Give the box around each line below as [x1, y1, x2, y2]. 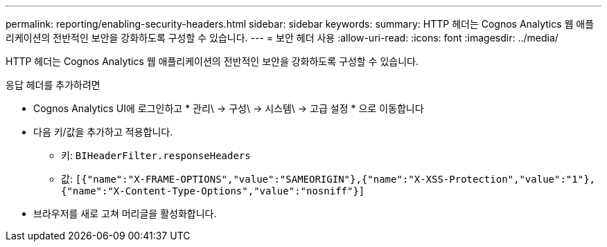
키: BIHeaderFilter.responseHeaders [61, 149, 251, 161]
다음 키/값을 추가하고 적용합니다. [33, 126, 173, 138]
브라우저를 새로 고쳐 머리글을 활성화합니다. [33, 208, 217, 219]
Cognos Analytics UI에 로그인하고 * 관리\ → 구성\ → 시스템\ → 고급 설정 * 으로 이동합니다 [33, 102, 424, 114]
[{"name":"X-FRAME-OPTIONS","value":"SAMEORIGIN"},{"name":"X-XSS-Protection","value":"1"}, [75, 174, 596, 185]
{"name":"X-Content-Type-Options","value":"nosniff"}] [61, 185, 365, 196]
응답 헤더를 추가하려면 [6, 79, 100, 91]
